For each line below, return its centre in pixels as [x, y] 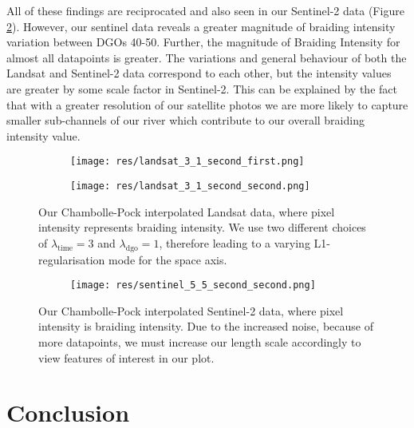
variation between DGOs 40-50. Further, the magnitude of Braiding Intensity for [203, 42]
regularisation [72, 259]
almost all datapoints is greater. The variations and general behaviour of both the [207, 57]
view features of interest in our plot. [126, 357]
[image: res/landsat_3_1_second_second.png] [190, 186]
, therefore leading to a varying [235, 242]
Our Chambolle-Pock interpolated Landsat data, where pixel [187, 211]
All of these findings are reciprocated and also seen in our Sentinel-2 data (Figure [205, 10]
